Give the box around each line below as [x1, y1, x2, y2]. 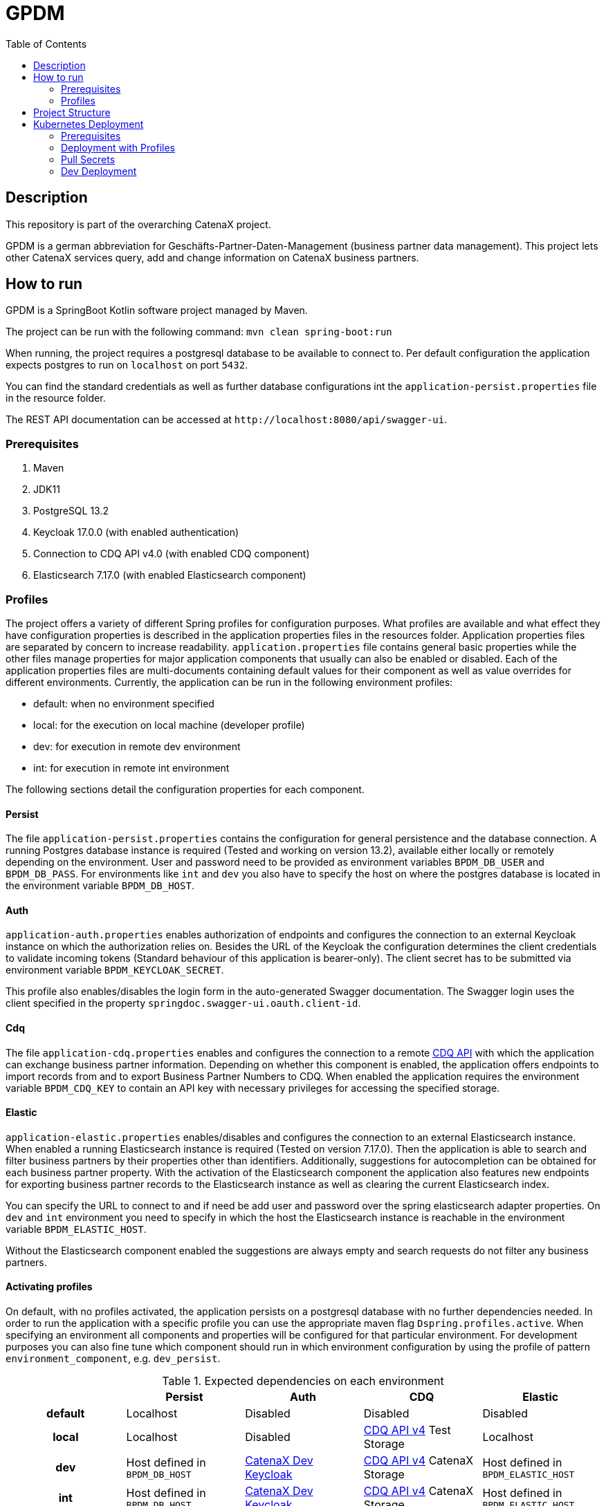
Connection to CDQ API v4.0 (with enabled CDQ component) [33, 548, 310, 560]
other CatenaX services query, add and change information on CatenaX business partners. [6, 251, 419, 263]
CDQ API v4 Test [363, 1423, 451, 1438]
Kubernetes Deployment [33, 118, 144, 130]
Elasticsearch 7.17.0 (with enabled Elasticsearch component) [33, 569, 306, 582]
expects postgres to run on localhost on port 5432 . [6, 359, 248, 371]
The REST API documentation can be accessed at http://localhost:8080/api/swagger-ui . [6, 413, 448, 426]
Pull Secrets [61, 153, 116, 165]
